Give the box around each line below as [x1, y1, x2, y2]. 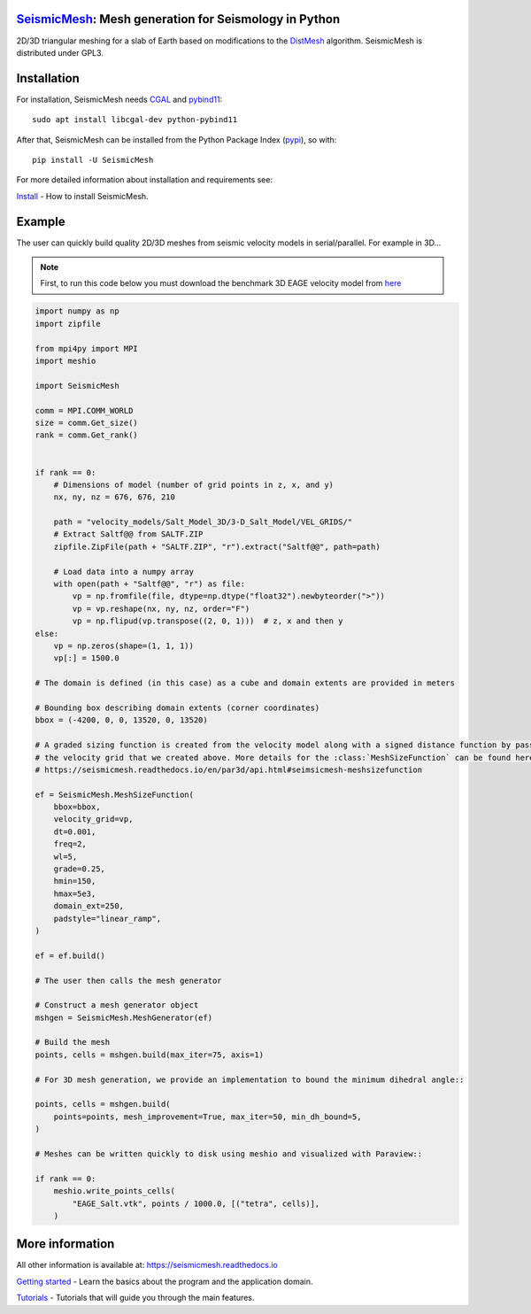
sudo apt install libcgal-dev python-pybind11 [32, 115, 238, 125]
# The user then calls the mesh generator [35, 975, 222, 985]
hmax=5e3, [53, 888, 96, 899]
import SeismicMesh [35, 381, 119, 390]
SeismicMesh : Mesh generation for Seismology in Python [16, 12, 341, 27]
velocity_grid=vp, [53, 815, 134, 824]
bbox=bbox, [53, 802, 101, 812]
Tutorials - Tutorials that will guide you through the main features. [16, 1293, 255, 1303]
